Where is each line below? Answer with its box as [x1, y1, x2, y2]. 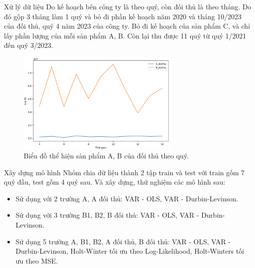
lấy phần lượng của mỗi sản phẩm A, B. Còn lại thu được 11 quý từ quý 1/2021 [4, 30, 247, 40]
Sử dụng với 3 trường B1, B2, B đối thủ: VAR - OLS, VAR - [15, 210, 199, 220]
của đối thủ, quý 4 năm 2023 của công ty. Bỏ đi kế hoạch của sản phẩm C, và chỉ [4, 21, 250, 31]
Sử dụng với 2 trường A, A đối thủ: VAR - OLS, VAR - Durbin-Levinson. [15, 193, 238, 203]
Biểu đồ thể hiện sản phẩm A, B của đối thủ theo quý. [24, 151, 189, 161]
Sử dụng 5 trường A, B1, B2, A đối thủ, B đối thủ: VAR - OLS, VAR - [15, 236, 231, 246]
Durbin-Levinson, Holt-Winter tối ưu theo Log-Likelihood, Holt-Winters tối [15, 246, 244, 256]
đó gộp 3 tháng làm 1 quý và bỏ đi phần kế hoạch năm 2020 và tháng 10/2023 [4, 11, 242, 21]
